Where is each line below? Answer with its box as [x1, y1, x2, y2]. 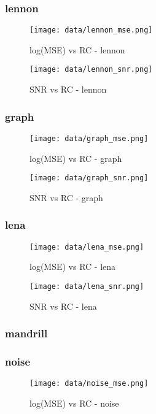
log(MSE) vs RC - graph [29, 151, 122, 164]
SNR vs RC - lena [29, 299, 97, 312]
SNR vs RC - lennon [29, 83, 107, 96]
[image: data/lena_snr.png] [29, 282, 144, 291]
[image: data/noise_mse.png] [29, 379, 149, 388]
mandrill [5, 326, 48, 341]
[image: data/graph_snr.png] [29, 174, 149, 183]
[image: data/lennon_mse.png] [29, 26, 153, 35]
